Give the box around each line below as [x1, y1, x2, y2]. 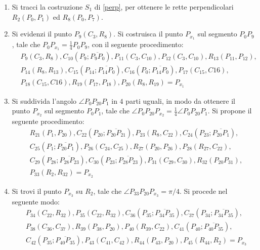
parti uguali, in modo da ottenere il [125, 95, 235, 106]
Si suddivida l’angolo [12, 95, 77, 106]
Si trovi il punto [12, 185, 62, 196]
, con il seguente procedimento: [88, 39, 184, 50]
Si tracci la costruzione [12, 2, 83, 12]
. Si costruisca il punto [113, 28, 183, 39]
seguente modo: [12, 196, 60, 206]
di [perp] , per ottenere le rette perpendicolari [94, 2, 234, 12]
